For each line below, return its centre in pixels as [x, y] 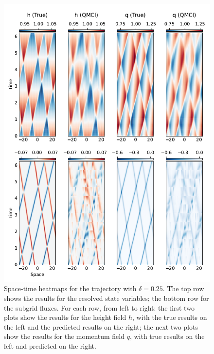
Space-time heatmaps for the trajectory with [70, 288]
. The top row [183, 288]
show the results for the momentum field [64, 336]
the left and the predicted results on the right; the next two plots [101, 326]
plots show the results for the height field [65, 317]
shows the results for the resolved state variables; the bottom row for [107, 298]
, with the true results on [169, 317]
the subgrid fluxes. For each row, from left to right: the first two [99, 307]
